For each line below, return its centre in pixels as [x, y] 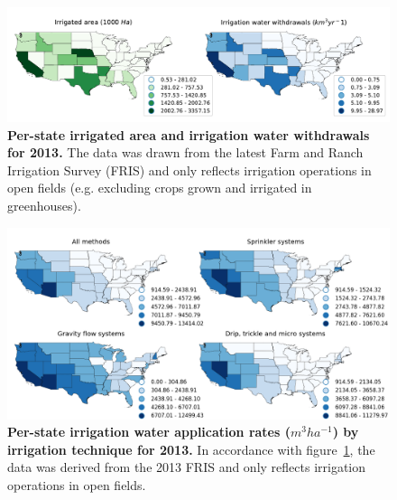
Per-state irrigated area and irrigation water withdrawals [189, 134]
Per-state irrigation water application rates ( [149, 432]
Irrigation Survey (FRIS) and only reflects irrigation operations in [189, 170]
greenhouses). [44, 206]
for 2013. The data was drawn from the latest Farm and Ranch [185, 152]
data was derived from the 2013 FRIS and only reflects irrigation [187, 467]
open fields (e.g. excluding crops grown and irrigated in [160, 188]
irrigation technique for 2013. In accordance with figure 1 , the [191, 449]
